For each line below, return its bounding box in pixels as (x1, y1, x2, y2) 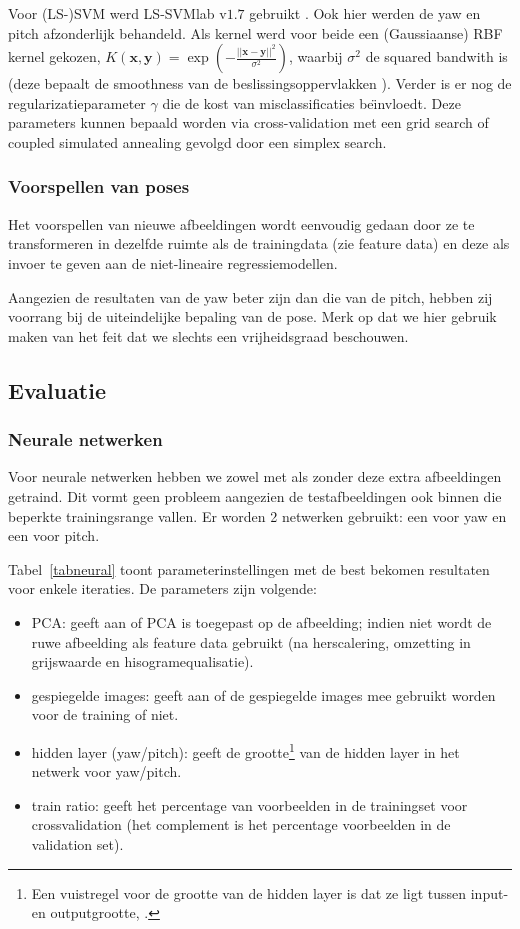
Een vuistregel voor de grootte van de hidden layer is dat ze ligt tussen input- (31, 882, 509, 903)
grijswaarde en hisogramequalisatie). (31, 651, 254, 672)
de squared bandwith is (365, 46, 508, 67)
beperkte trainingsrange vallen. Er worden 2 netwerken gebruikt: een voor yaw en (8, 505, 507, 526)
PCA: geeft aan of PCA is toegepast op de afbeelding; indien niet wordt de (31, 611, 492, 632)
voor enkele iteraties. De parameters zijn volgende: (8, 578, 317, 599)
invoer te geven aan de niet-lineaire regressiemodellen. (8, 252, 338, 273)
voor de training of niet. (31, 704, 179, 725)
